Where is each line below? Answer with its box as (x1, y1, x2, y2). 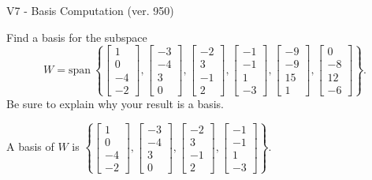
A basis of (6, 138, 54, 155)
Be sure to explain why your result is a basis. (6, 95, 225, 111)
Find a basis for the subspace (6, 28, 147, 45)
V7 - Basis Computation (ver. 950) (6, 2, 174, 18)
